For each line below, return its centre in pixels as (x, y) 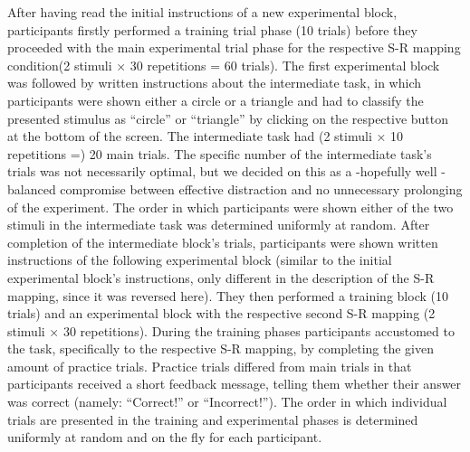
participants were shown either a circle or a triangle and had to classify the (216, 100)
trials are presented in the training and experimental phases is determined (213, 419)
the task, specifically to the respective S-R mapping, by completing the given (221, 348)
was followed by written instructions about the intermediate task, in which (214, 83)
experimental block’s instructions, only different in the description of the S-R (221, 277)
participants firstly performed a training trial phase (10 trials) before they (212, 29)
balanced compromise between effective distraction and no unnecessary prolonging (235, 188)
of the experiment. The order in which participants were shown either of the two (230, 207)
